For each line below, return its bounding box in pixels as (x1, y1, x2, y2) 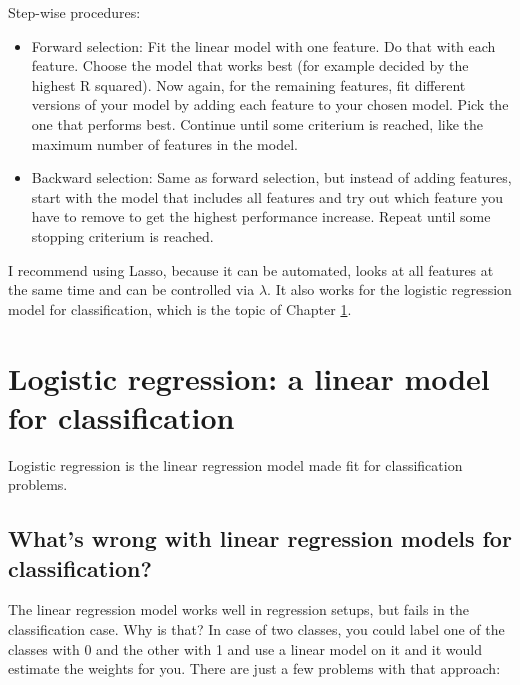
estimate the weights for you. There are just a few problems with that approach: (8, 658, 501, 679)
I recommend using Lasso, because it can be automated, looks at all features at (8, 259, 494, 280)
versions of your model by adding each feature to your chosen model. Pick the (31, 94, 509, 115)
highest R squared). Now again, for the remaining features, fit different (31, 74, 466, 95)
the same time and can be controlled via (8, 279, 255, 300)
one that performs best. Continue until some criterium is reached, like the (31, 113, 484, 134)
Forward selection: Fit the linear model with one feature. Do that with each (31, 35, 496, 56)
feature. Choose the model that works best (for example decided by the (31, 55, 469, 76)
